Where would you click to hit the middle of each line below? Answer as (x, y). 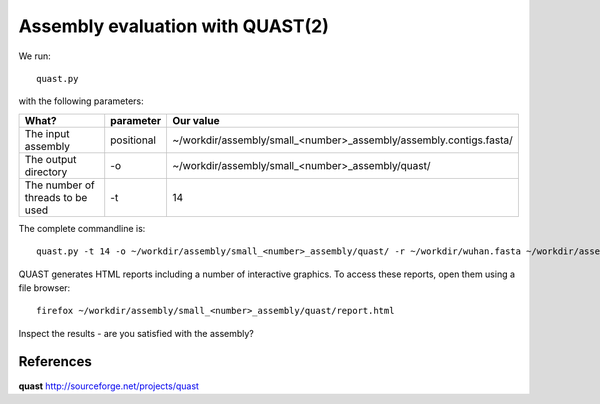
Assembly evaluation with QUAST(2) (174, 26)
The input (47, 133)
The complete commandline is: (82, 228)
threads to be (56, 197)
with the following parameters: (81, 101)
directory (46, 172)
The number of (59, 185)
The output (50, 159)
